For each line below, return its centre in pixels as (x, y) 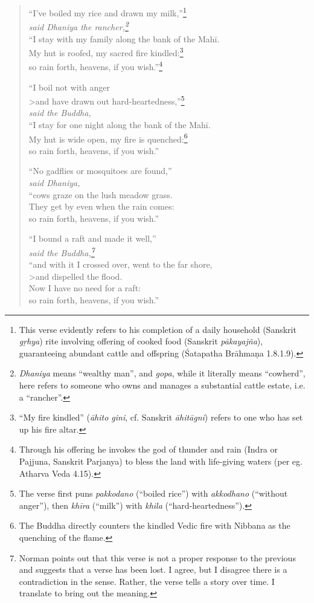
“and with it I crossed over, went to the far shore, (120, 264)
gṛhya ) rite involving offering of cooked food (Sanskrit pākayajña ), (141, 341)
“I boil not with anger (69, 87)
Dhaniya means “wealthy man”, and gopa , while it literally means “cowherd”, (162, 373)
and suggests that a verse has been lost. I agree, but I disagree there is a (153, 569)
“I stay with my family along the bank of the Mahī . (124, 38)
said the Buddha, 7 (62, 252)
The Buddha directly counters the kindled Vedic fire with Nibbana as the (155, 525)
